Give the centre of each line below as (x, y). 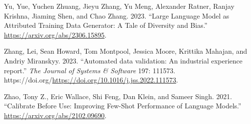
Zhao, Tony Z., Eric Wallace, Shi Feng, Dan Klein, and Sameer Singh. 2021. (118, 96)
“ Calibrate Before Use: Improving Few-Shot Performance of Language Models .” (123, 106)
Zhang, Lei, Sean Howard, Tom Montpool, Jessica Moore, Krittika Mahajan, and (126, 51)
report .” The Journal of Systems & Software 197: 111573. (90, 70)
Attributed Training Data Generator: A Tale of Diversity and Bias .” (106, 25)
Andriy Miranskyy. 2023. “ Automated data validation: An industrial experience (123, 60)
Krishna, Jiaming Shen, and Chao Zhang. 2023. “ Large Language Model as (117, 15)
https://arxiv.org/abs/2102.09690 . (55, 115)
